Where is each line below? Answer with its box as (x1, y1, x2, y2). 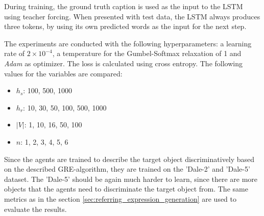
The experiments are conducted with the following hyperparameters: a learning (4, 38, 252, 48)
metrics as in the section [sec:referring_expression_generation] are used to (4, 193, 237, 204)
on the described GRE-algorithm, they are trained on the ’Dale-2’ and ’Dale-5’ (4, 164, 250, 174)
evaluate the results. (4, 203, 67, 214)
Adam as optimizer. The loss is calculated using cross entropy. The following (4, 58, 243, 68)
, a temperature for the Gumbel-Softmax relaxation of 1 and (52, 48, 242, 59)
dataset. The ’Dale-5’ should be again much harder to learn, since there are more (4, 173, 258, 184)
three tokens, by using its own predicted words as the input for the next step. (4, 21, 247, 32)
